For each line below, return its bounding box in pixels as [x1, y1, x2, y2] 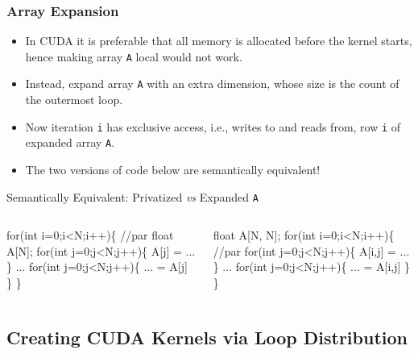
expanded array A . [25, 134, 115, 151]
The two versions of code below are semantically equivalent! [25, 161, 321, 178]
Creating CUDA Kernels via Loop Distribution [6, 325, 408, 350]
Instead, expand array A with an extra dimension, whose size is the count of [25, 75, 399, 92]
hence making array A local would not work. [25, 48, 242, 65]
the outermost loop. [25, 91, 123, 108]
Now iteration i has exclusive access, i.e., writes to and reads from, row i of [25, 118, 401, 135]
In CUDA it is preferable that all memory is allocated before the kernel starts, [25, 32, 412, 49]
